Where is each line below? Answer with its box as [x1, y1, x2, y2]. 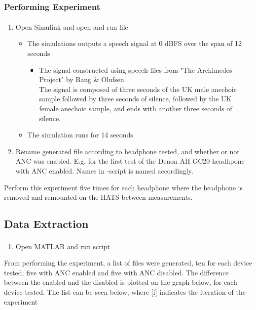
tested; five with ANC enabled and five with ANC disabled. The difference [4, 267, 229, 277]
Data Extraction [4, 216, 89, 231]
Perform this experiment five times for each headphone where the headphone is [4, 182, 243, 192]
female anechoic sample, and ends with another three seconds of [39, 103, 232, 114]
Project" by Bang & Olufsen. [39, 74, 126, 85]
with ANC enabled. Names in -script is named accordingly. [15, 166, 193, 176]
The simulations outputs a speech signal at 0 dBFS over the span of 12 [27, 38, 242, 48]
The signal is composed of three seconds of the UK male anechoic [39, 84, 237, 94]
